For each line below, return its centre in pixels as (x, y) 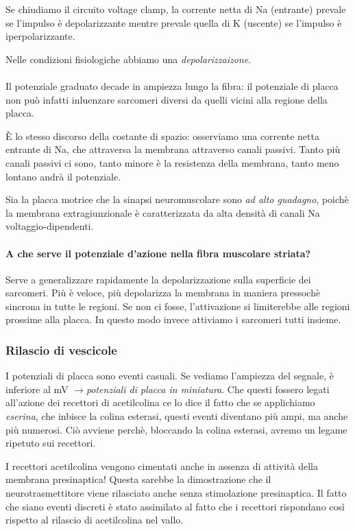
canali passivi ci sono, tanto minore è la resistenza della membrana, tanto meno (172, 162)
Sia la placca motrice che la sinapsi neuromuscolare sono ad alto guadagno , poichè (177, 199)
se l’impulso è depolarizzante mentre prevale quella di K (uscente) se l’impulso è (174, 22)
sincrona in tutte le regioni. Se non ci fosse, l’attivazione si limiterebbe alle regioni (178, 306)
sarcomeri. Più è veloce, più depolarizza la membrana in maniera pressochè (163, 293)
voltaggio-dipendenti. (50, 226)
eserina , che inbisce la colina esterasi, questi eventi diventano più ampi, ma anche (177, 416)
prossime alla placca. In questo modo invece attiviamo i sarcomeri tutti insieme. (173, 319)
